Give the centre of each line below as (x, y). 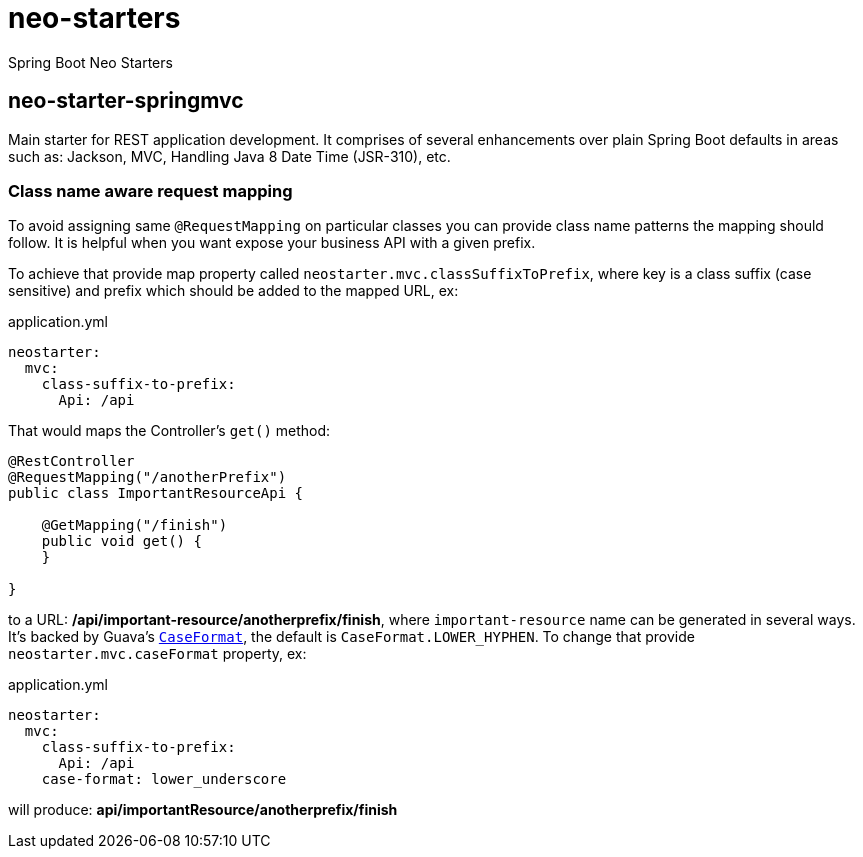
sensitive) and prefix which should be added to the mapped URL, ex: (233, 291)
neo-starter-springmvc (126, 101)
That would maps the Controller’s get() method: (169, 431)
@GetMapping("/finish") (134, 525)
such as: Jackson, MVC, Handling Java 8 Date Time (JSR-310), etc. (229, 156)
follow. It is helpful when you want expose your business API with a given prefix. (272, 243)
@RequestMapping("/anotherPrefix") (147, 477)
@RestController (71, 461)
